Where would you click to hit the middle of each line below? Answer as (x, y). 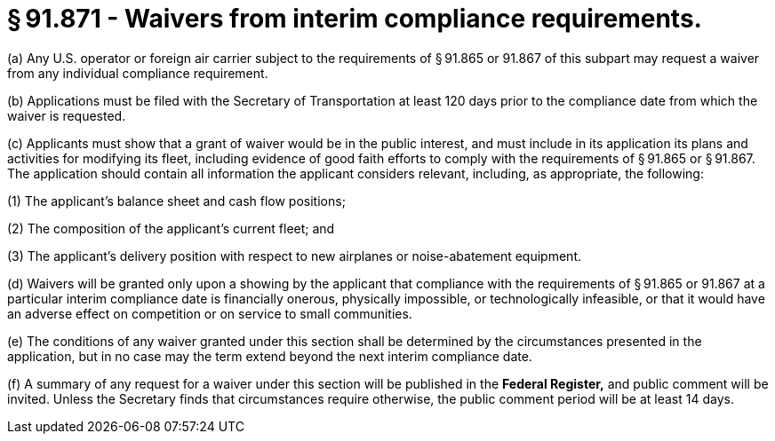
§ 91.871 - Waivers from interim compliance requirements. (355, 19)
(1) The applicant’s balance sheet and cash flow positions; (176, 201)
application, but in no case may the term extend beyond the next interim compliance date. (270, 356)
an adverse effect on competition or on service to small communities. (210, 313)
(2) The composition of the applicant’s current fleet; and (171, 228)
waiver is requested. (67, 115)
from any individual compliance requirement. (138, 73)
